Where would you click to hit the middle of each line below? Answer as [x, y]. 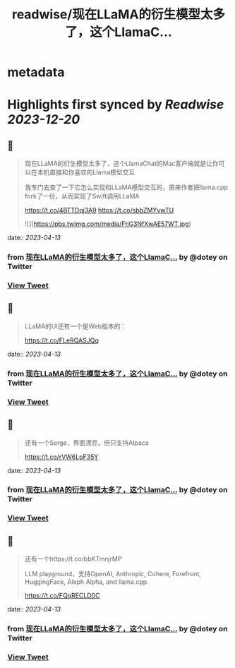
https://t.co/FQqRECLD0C [62, 596]
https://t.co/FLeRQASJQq [61, 340]
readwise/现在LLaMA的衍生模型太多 [119, 14]
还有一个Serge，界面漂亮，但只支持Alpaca [87, 443]
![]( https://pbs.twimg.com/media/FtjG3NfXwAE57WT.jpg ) [108, 224]
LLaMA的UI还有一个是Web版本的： [76, 326]
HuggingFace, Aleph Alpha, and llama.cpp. [87, 582]
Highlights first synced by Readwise [116, 105]
